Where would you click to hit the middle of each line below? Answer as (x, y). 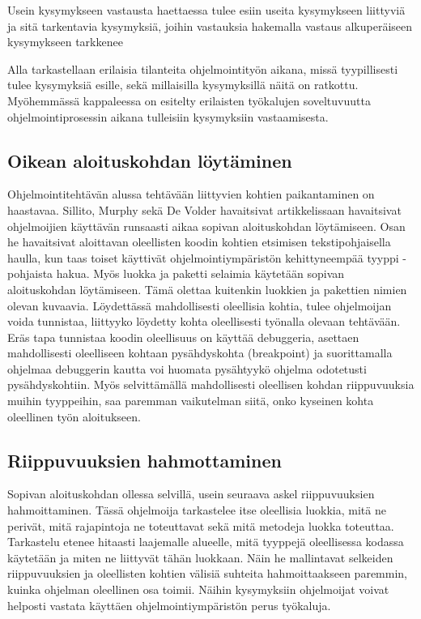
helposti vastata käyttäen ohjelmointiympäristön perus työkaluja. (169, 605)
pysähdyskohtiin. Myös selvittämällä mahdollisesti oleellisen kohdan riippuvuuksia (211, 384)
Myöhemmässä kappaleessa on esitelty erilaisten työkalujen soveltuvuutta (189, 100)
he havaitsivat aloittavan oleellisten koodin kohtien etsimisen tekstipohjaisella (199, 242)
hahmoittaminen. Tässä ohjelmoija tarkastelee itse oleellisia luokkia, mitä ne (197, 510)
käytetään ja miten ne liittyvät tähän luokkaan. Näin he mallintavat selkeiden (200, 557)
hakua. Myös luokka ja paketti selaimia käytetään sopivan (200, 273)
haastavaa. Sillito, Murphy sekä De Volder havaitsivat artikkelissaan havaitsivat (204, 209)
